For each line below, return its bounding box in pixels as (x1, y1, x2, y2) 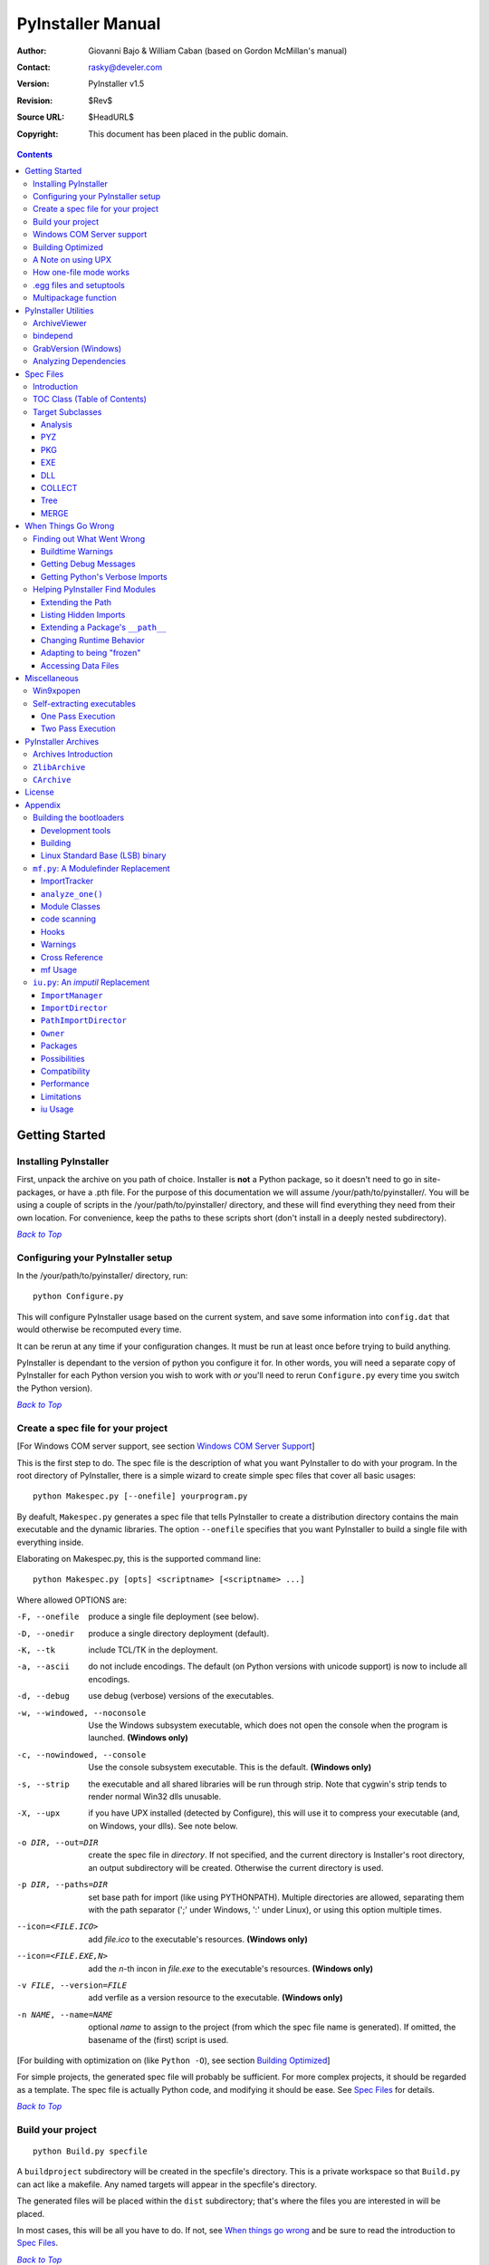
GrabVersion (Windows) (33, 342, 122, 353)
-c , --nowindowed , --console (16, 1749, 147, 1759)
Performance (41, 1078, 90, 1089)
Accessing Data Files (41, 660, 120, 670)
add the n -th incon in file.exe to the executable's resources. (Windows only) (88, 1962, 374, 1974)
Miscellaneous (24, 672, 79, 683)
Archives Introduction (33, 748, 113, 760)
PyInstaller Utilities (24, 304, 94, 316)
